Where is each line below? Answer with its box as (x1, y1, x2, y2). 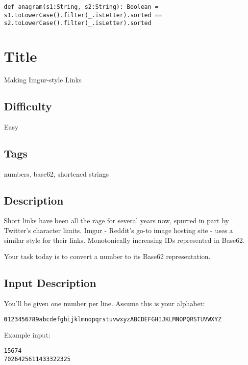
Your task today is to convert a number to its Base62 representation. (4, 251, 211, 261)
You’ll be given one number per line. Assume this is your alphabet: (4, 298, 205, 309)
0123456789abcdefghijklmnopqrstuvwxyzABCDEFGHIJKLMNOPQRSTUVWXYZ (4, 315, 222, 323)
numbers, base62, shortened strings (4, 168, 109, 179)
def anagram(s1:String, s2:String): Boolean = (4, 3, 158, 10)
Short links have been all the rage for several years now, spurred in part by (4, 215, 229, 226)
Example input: (4, 330, 50, 340)
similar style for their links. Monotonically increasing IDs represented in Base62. (4, 235, 245, 245)
